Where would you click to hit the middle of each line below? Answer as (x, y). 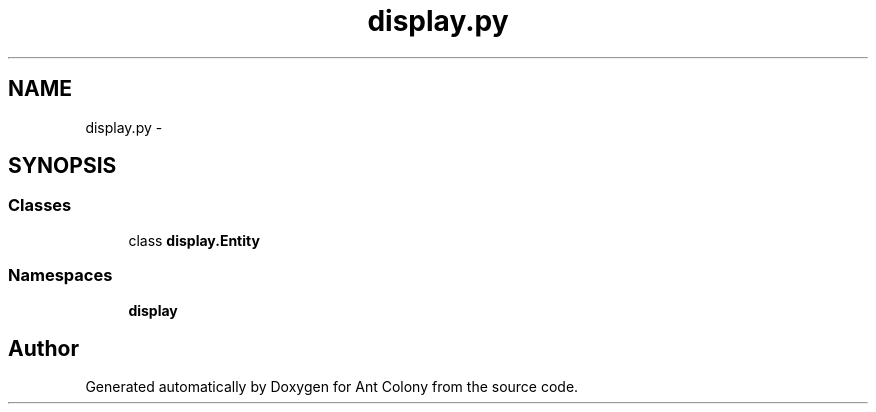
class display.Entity (194, 240)
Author (43, 348)
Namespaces (60, 275)
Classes (40, 205)
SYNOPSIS (62, 166)
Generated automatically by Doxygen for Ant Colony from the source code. (332, 387)
